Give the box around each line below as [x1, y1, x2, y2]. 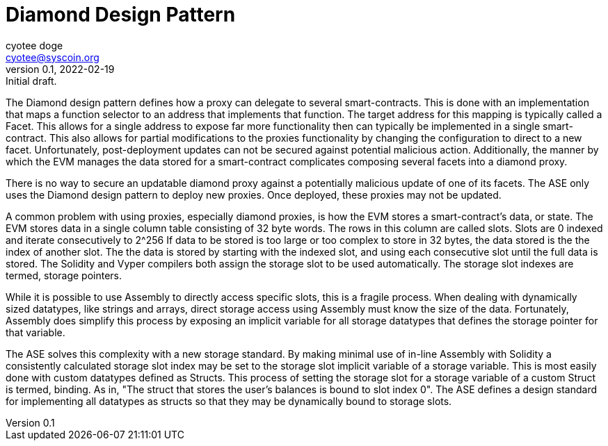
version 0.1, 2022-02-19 [6, 63, 115, 75]
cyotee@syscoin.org [6, 51, 99, 63]
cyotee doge [6, 39, 63, 51]
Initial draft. [6, 74, 57, 87]
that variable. [6, 326, 65, 338]
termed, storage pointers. [6, 269, 122, 281]
